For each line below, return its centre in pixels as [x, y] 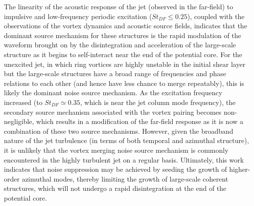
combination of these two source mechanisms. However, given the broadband [119, 131]
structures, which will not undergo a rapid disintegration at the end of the [115, 188]
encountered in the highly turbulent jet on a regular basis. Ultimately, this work [124, 159]
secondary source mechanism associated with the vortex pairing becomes [113, 112]
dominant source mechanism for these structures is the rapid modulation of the [123, 35]
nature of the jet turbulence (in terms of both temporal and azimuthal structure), [127, 140]
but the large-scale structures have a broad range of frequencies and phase [115, 73]
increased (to [23, 102]
